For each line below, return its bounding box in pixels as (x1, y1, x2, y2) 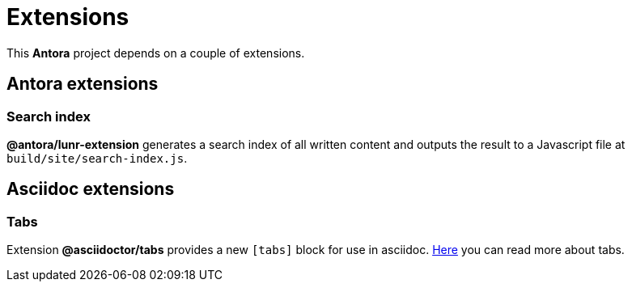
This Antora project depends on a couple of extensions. (6, 45, 305, 60)
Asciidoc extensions (6, 179, 175, 200)
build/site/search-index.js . (6, 150, 188, 165)
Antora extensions (6, 74, 159, 95)
